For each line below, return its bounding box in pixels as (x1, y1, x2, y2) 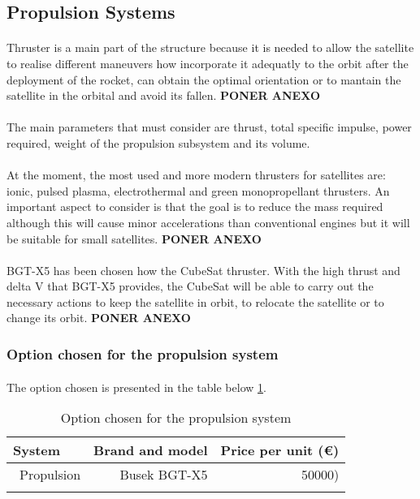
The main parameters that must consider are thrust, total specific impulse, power (6, 118, 412, 136)
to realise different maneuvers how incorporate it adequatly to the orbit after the (6, 54, 409, 71)
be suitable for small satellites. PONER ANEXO (6, 230, 262, 247)
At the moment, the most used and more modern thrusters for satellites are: (6, 166, 386, 183)
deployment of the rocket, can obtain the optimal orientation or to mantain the (6, 71, 401, 88)
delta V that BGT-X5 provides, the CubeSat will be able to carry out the (6, 277, 374, 295)
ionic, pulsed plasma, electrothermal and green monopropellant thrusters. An (6, 182, 390, 199)
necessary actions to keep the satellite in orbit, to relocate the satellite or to (6, 293, 384, 310)
